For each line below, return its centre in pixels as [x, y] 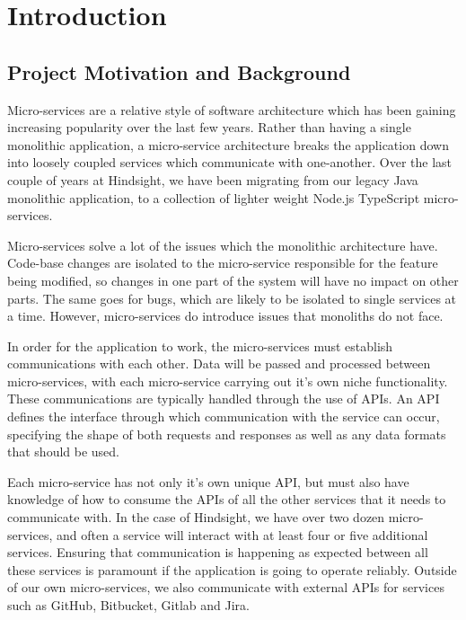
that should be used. [64, 452]
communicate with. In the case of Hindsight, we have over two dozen [196, 517]
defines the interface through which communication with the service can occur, [224, 416]
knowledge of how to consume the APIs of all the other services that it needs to [227, 499]
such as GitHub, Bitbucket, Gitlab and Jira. [128, 605]
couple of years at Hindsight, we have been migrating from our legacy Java [213, 179]
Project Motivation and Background [179, 71]
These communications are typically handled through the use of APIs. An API [224, 399]
